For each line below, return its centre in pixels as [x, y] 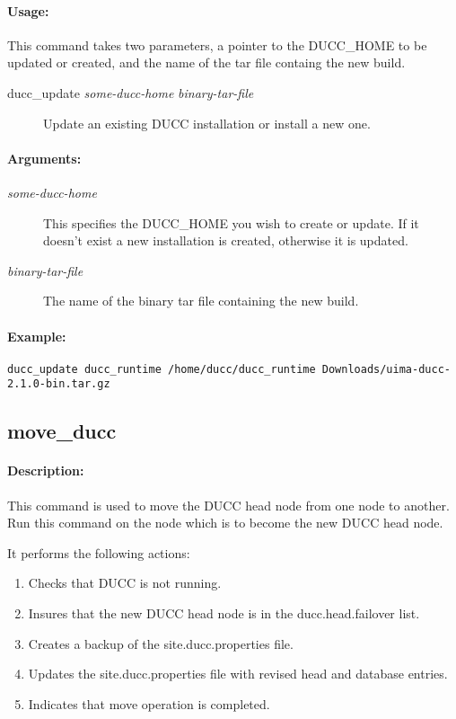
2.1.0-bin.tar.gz [59, 384]
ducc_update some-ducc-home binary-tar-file [131, 92]
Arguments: [44, 158]
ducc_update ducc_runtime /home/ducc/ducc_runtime [162, 369]
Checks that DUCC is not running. [125, 583]
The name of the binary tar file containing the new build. [201, 301]
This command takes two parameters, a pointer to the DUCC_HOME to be [217, 44]
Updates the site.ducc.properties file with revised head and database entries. [238, 674]
